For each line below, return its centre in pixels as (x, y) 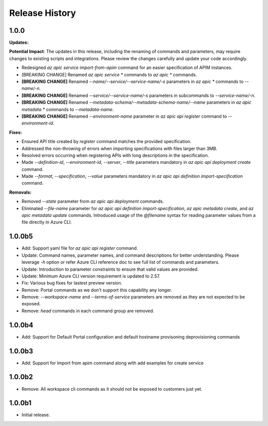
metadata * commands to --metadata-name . (68, 109)
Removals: (20, 192)
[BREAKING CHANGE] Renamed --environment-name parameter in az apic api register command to (124, 116)
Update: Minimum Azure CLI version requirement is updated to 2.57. (91, 276)
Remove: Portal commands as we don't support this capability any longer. (97, 290)
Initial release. (36, 415)
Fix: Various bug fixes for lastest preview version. (72, 283)
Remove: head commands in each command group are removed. (88, 311)
